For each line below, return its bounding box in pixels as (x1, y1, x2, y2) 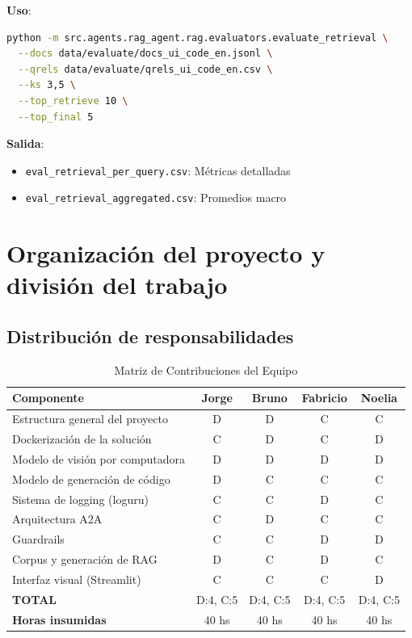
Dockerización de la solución (12, 430, 152, 447)
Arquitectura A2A (12, 510, 103, 527)
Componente (12, 389, 84, 406)
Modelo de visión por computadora (12, 450, 186, 467)
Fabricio (301, 389, 347, 406)
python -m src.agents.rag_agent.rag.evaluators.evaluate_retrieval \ (6, 31, 389, 44)
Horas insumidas (12, 611, 107, 628)
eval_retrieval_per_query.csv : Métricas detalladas (25, 162, 291, 178)
